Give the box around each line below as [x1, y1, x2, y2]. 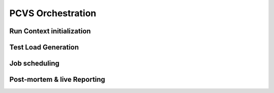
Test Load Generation [9, 43, 79, 52]
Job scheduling [9, 59, 60, 68]
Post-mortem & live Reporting [9, 75, 106, 84]
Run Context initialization [9, 27, 91, 35]
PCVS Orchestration [9, 8, 96, 19]
